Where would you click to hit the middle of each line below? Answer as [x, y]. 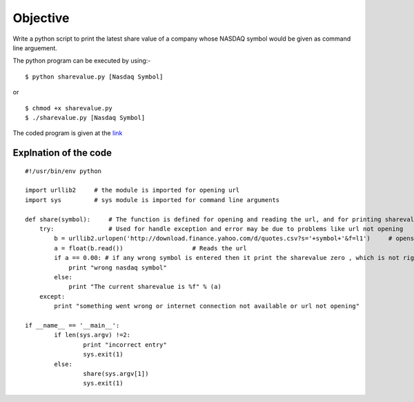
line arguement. [35, 48]
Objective [41, 18]
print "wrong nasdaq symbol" [118, 268]
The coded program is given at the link [68, 133]
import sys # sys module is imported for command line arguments [152, 200]
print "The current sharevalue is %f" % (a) [145, 287]
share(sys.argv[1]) [116, 373]
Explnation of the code [62, 153]
